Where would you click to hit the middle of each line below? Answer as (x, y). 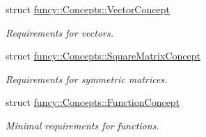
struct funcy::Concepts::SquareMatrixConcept (103, 56)
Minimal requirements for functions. (82, 125)
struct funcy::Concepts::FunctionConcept (93, 102)
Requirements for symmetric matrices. (87, 79)
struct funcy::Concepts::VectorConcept (88, 9)
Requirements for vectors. (60, 32)
